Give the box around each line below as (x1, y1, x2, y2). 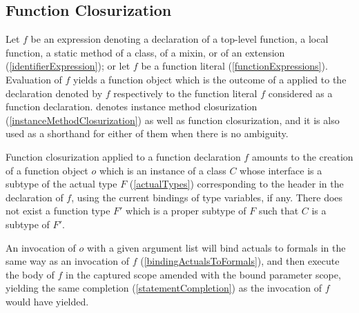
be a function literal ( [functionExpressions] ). (141, 59, 328, 73)
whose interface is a (240, 163, 322, 177)
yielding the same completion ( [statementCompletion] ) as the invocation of (6, 281, 322, 295)
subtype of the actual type (6, 176, 117, 191)
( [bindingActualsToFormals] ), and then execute (140, 254, 340, 268)
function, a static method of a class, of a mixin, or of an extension (6, 45, 285, 59)
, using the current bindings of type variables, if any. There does (71, 190, 343, 204)
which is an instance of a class (99, 163, 226, 177)
